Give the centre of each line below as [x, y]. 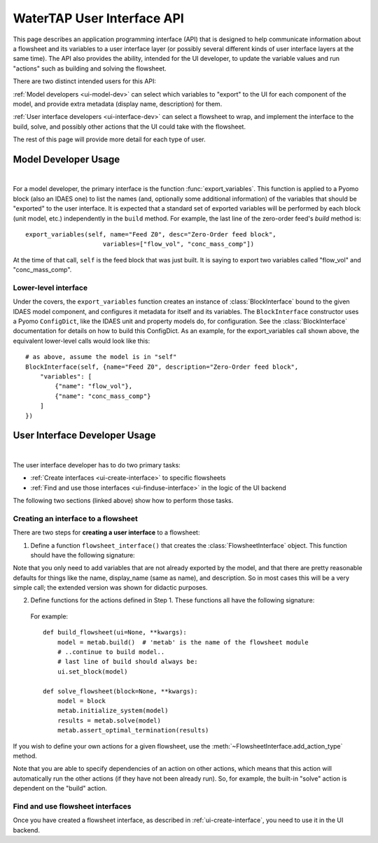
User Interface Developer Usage [85, 435]
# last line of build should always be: [128, 662]
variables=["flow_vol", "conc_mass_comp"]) [178, 244]
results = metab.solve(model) [109, 720]
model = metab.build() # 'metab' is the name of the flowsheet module [183, 642]
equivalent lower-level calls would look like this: [82, 341]
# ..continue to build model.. [111, 652]
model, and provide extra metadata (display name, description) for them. [118, 104]
